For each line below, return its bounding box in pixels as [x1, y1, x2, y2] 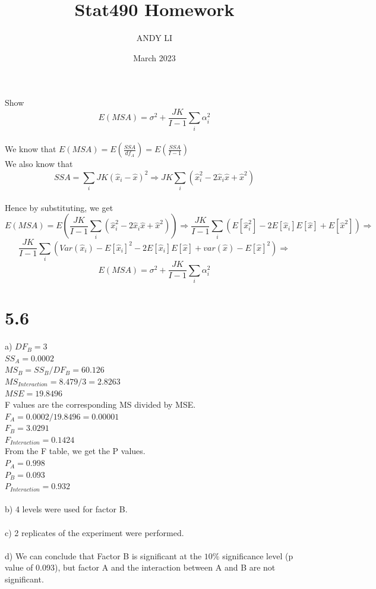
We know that [5, 143, 56, 155]
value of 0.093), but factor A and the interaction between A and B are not [5, 561, 276, 574]
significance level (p [222, 549, 293, 562]
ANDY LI [136, 32, 173, 44]
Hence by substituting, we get [5, 201, 113, 213]
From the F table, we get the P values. [5, 445, 146, 457]
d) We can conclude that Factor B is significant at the [5, 549, 202, 562]
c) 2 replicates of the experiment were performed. [5, 526, 184, 538]
